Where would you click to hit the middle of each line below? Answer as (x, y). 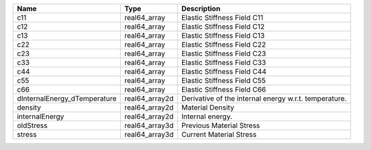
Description (201, 9)
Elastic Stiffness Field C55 (223, 80)
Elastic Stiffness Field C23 (224, 53)
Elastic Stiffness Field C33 (224, 63)
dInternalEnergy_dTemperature (67, 98)
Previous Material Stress (221, 125)
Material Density (208, 108)
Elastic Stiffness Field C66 (224, 89)
